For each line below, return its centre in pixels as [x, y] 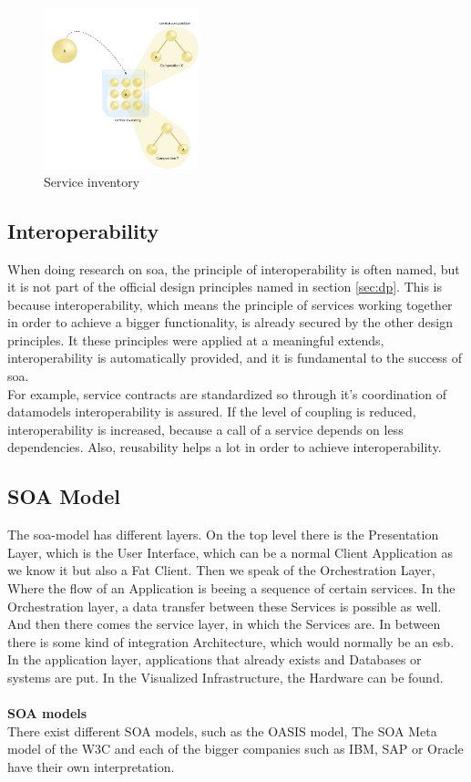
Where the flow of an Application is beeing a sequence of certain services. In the [231, 588]
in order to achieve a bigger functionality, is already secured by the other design [230, 322]
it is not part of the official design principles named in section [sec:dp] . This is [225, 287]
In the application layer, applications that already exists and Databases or [215, 659]
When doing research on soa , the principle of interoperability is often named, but [234, 268]
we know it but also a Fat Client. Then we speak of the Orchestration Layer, [221, 570]
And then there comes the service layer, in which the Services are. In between [224, 624]
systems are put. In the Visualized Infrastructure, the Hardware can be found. [225, 677]
